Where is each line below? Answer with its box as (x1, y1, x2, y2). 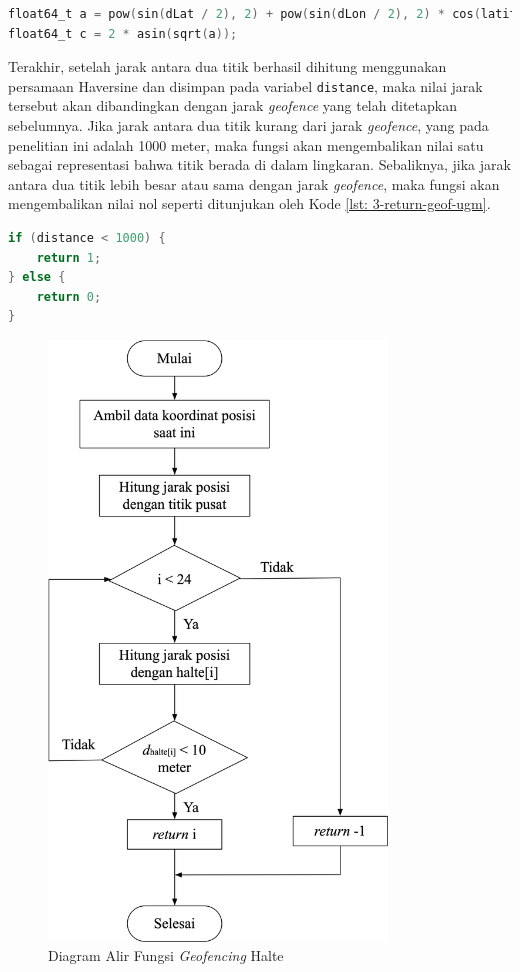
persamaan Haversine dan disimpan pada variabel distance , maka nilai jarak (8, 75, 483, 96)
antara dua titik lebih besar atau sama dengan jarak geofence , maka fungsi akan (8, 173, 500, 194)
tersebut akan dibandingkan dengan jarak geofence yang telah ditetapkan (8, 95, 457, 116)
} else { (8, 270, 66, 285)
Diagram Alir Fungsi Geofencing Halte (48, 945, 284, 966)
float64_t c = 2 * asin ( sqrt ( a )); (8, 26, 238, 41)
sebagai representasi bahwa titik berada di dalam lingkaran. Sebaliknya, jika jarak (8, 154, 511, 175)
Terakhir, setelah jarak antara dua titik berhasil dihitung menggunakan (8, 56, 447, 77)
